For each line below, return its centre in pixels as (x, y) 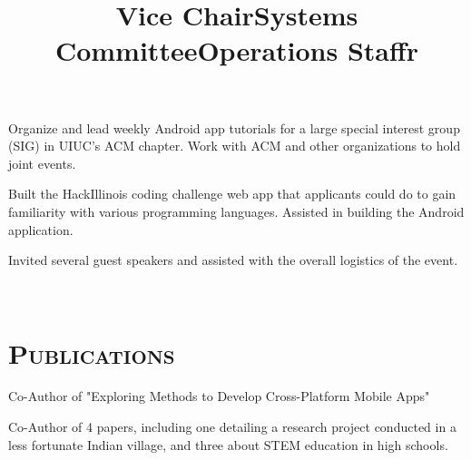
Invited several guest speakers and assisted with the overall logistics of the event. (233, 260)
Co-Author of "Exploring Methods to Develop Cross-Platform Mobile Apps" (219, 396)
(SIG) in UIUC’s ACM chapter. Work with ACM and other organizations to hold (235, 146)
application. (41, 229)
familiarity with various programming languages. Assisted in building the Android (236, 211)
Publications (92, 352)
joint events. (42, 163)
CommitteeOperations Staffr (237, 50)
